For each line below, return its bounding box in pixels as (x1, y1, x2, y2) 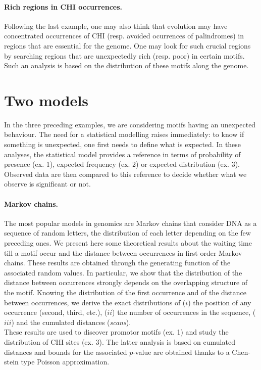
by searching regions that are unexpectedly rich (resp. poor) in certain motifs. (4, 50, 245, 61)
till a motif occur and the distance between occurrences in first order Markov (4, 247, 242, 258)
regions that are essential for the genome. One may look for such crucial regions (4, 40, 251, 51)
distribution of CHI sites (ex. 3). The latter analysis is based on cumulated (4, 336, 235, 347)
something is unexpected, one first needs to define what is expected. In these (4, 139, 241, 150)
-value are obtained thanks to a (133, 346, 230, 357)
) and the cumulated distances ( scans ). (11, 316, 131, 327)
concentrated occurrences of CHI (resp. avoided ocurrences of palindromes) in (4, 30, 244, 41)
